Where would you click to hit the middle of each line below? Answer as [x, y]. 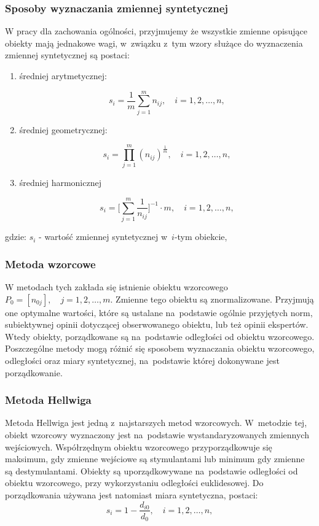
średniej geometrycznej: [63, 129]
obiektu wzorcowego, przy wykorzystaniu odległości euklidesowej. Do [134, 483]
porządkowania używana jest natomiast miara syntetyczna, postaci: [132, 494]
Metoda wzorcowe [50, 264]
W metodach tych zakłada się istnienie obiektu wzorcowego [116, 286]
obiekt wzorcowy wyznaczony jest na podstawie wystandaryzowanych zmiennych [157, 434]
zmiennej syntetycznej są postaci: [67, 55]
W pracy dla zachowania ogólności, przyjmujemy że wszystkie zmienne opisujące [156, 31]
